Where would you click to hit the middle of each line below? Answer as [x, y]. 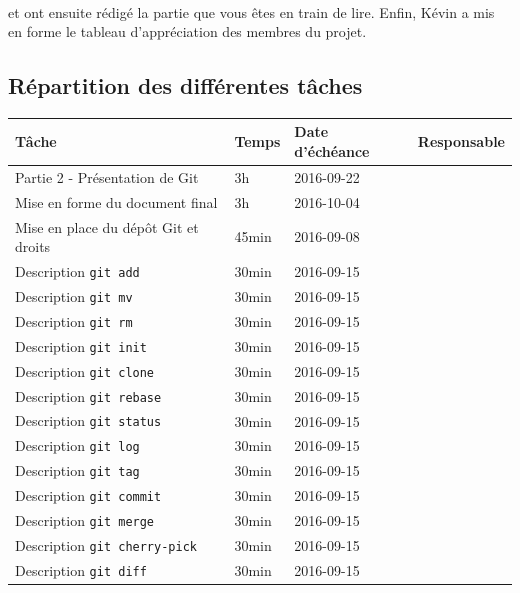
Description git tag [77, 470]
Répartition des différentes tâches [185, 85]
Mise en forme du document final [116, 201]
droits [33, 246]
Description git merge [85, 520]
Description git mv [74, 295]
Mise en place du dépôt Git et [107, 226]
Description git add [77, 271]
